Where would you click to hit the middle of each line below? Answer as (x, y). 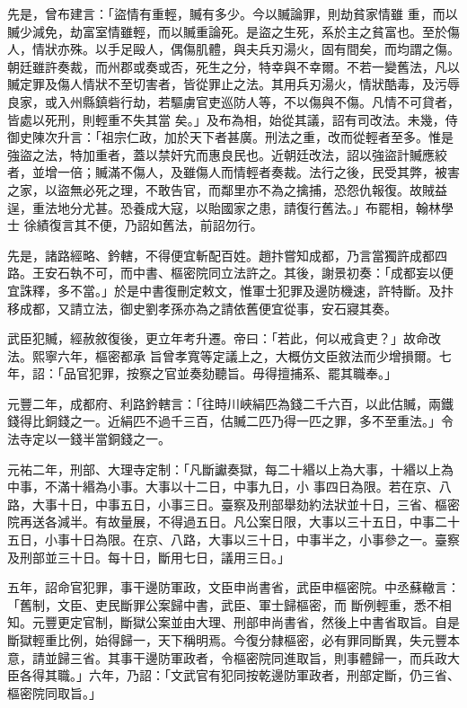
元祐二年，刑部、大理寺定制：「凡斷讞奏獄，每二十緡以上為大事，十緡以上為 (230, 469)
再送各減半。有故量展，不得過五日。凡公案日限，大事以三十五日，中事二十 (239, 522)
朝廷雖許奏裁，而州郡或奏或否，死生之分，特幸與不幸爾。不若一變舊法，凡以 (233, 66)
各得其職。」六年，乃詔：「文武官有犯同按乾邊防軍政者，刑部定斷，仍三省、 (239, 675)
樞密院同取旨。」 (54, 692)
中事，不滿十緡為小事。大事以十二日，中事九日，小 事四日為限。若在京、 (223, 487)
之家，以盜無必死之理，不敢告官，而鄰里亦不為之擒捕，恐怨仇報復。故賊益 (227, 189)
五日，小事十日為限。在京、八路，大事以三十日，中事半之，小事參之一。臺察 (233, 540)
